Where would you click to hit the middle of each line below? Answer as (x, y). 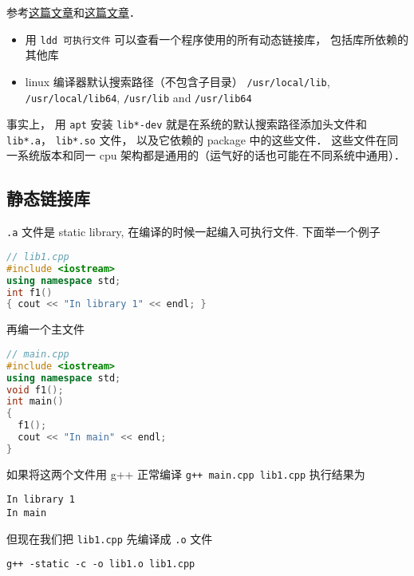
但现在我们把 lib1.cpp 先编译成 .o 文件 (110, 538)
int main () (35, 402)
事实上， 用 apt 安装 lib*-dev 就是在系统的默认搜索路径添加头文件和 (187, 124)
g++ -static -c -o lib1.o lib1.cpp (101, 564)
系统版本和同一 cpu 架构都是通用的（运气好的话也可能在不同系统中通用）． (211, 155)
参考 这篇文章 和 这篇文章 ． (73, 12)
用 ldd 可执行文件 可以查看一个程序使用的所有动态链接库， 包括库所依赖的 (217, 39)
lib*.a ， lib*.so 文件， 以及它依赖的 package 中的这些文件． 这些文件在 (197, 139)
